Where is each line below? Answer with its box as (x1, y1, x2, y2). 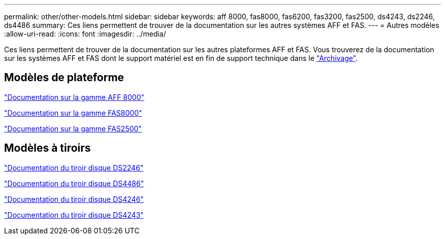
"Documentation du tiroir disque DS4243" (4, 210, 144, 219)
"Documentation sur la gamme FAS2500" (4, 124, 142, 133)
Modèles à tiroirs (4, 142, 91, 155)
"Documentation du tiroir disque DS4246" (4, 194, 144, 203)
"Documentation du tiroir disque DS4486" (4, 179, 144, 188)
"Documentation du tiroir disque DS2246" (4, 163, 144, 172)
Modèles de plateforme (4, 71, 124, 84)
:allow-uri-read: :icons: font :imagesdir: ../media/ (4, 29, 166, 38)
